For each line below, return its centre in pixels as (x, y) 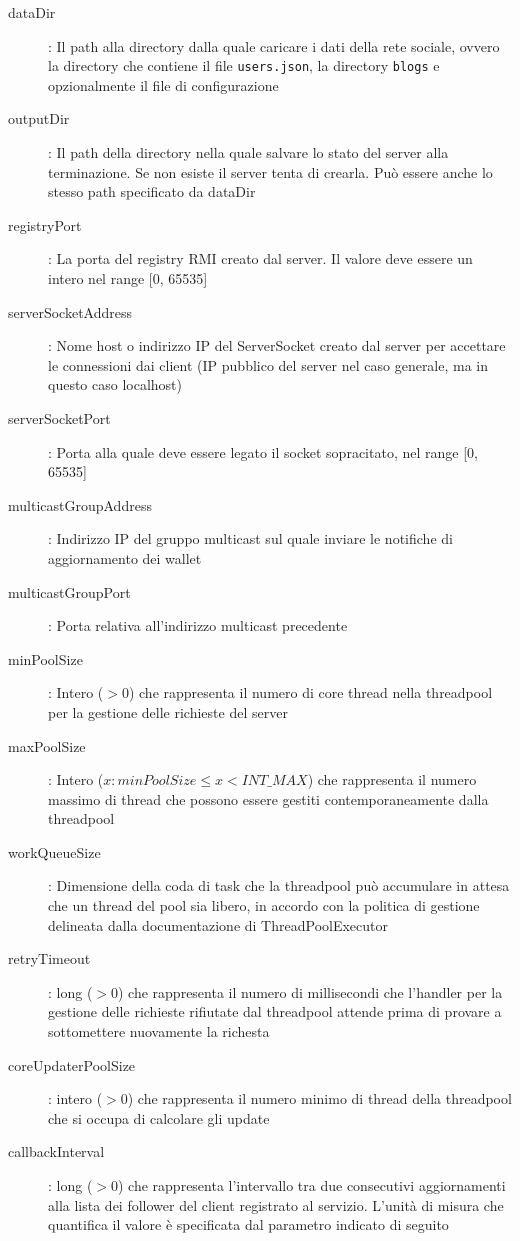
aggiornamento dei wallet (125, 557)
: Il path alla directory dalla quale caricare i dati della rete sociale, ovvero (274, 45)
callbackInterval (56, 1151)
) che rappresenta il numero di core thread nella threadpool (310, 692)
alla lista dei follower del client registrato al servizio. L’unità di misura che (276, 1204)
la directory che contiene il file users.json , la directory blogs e (244, 65)
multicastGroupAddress (80, 504)
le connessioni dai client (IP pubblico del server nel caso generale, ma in (268, 364)
